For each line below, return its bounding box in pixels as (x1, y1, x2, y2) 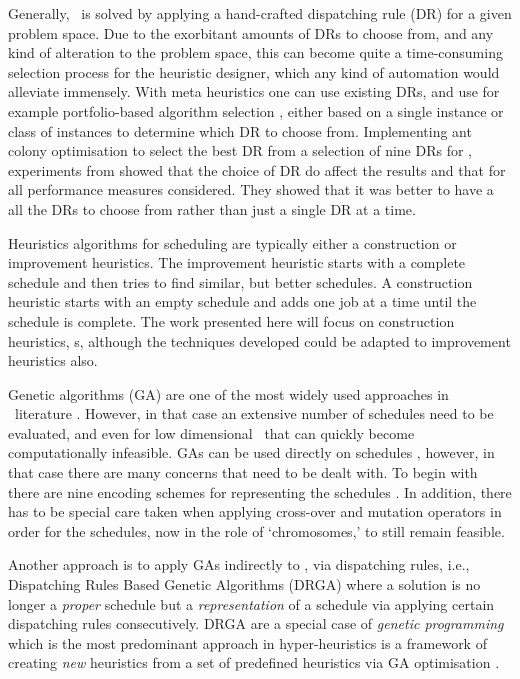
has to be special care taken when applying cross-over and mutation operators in (8, 501, 502, 522)
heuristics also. (8, 350, 98, 371)
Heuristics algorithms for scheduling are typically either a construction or (8, 232, 457, 253)
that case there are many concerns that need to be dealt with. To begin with (8, 462, 478, 483)
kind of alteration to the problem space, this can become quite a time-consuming (8, 42, 503, 63)
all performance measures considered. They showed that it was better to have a (8, 179, 494, 200)
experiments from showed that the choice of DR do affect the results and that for (8, 159, 506, 180)
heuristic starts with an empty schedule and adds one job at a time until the (8, 291, 477, 312)
